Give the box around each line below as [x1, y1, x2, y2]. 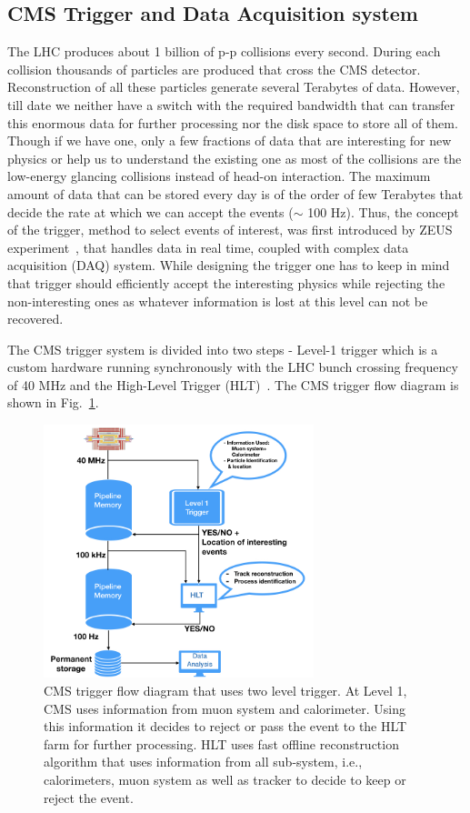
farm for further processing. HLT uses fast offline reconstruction [44, 734, 399, 753]
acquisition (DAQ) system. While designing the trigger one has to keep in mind [7, 256, 450, 275]
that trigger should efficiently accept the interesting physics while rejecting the [7, 273, 445, 292]
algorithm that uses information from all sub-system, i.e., [44, 752, 363, 771]
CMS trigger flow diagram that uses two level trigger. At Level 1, [44, 680, 407, 699]
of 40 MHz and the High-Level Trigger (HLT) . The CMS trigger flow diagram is [7, 375, 459, 394]
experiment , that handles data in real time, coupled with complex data [7, 237, 409, 256]
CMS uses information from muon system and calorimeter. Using [44, 698, 405, 718]
